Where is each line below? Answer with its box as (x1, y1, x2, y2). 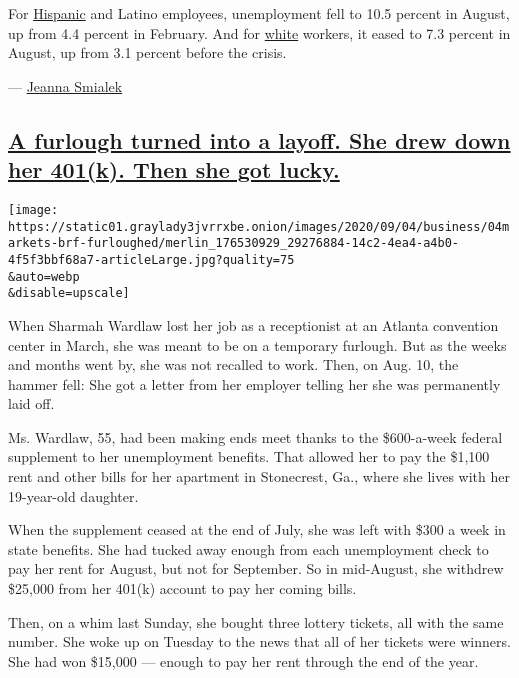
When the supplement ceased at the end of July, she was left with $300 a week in (8, 519, 506, 540)
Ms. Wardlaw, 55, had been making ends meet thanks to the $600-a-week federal (8, 426, 503, 447)
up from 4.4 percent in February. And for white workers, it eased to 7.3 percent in (8, 22, 511, 43)
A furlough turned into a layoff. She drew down (8, 124, 511, 155)
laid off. (8, 393, 55, 414)
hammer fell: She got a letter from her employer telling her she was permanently (8, 373, 501, 394)
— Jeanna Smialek (8, 75, 123, 96)
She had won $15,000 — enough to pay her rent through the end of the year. (8, 650, 479, 671)
